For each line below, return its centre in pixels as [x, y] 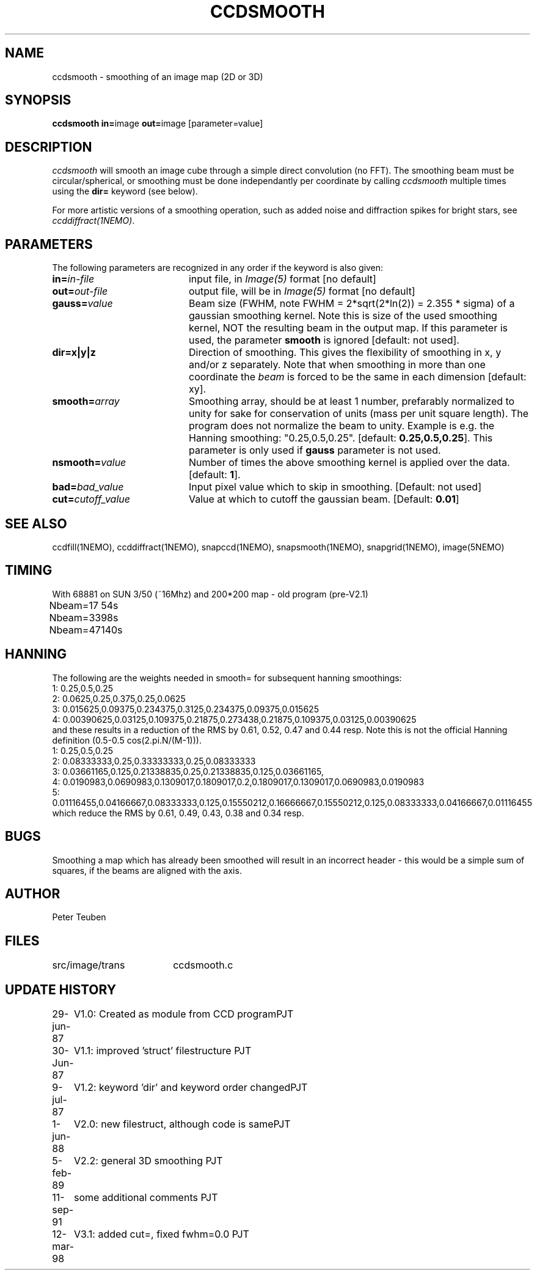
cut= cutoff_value [91, 499]
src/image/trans [89, 965]
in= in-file [73, 279]
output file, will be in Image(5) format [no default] [302, 291]
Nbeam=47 [75, 630]
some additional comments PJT [146, 1198]
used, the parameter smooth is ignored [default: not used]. [324, 340]
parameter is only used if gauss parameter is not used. [315, 450]
